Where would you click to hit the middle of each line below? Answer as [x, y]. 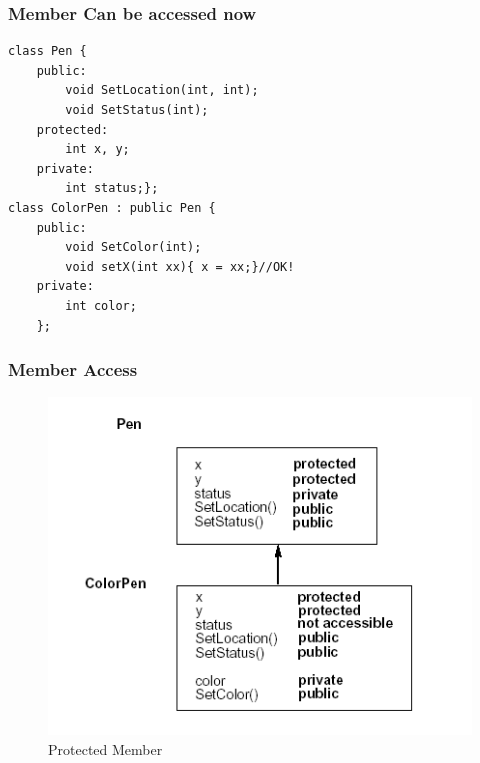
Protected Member [105, 748]
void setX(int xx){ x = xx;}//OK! [180, 266]
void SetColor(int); [133, 247]
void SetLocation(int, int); [162, 90]
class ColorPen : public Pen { [112, 207]
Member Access [73, 369]
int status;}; [112, 188]
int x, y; [97, 149]
